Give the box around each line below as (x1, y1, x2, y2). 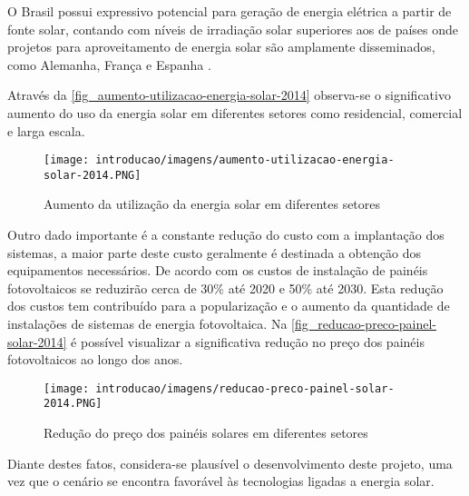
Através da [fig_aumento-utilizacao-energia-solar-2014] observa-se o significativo (7, 85, 451, 104)
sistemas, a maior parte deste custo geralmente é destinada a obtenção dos (7, 243, 421, 262)
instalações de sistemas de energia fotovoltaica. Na (7, 314, 288, 333)
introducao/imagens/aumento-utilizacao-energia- (95, 154, 395, 167)
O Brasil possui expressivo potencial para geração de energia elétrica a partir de (7, 2, 452, 20)
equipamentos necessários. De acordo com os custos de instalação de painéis (7, 261, 428, 280)
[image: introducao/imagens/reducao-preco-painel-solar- (44, 382, 395, 395)
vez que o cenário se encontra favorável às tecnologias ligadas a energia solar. (7, 471, 435, 491)
